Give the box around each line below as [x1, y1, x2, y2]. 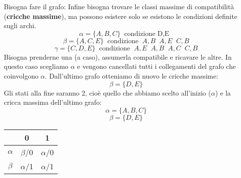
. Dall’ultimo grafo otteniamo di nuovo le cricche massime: [45, 70, 218, 81]
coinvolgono [4, 70, 39, 81]
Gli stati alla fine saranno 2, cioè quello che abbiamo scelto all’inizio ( [4, 87, 211, 97]
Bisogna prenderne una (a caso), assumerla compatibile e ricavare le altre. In [4, 51, 232, 62]
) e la [215, 87, 231, 97]
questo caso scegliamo [4, 61, 68, 71]
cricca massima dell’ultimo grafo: [4, 97, 102, 107]
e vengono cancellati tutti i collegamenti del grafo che [77, 61, 236, 71]
